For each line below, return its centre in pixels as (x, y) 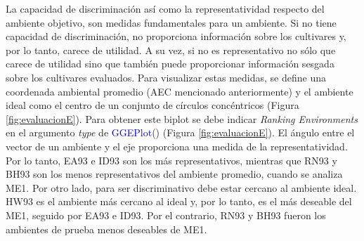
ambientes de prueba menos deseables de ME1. (106, 229)
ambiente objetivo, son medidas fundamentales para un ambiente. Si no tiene (171, 22)
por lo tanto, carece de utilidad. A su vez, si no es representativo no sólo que (171, 50)
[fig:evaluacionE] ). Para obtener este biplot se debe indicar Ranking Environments (182, 118)
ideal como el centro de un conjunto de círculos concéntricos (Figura (152, 105)
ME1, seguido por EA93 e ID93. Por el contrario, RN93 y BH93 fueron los (166, 215)
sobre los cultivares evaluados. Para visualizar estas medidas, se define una (166, 77)
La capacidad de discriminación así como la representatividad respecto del (165, 8)
